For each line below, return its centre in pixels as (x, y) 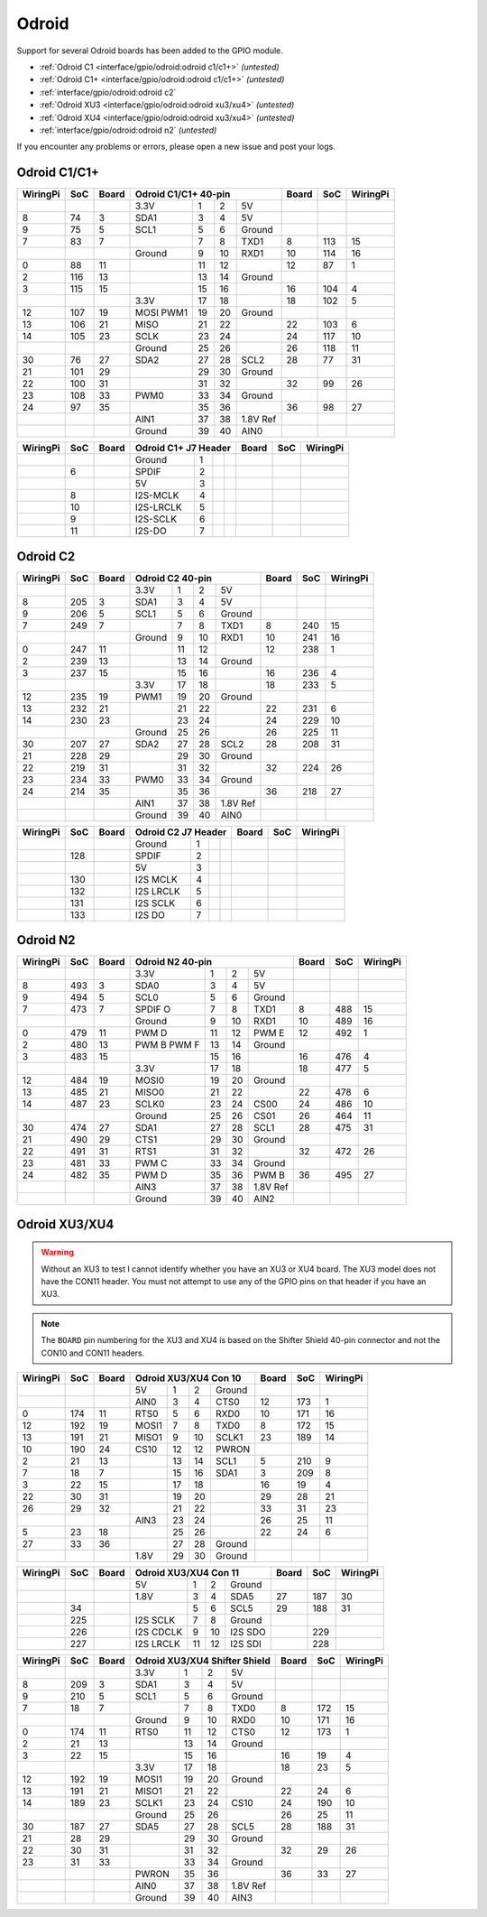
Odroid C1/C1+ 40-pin (183, 194)
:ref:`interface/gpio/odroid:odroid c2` (108, 92)
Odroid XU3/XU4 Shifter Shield (202, 1661)
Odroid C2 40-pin (173, 578)
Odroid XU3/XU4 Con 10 (188, 1378)
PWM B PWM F (167, 1045)
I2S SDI (246, 1644)
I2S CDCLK (159, 1632)
